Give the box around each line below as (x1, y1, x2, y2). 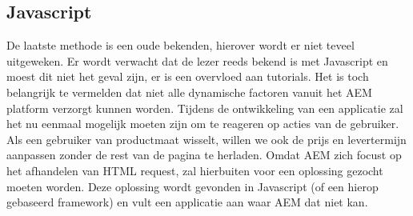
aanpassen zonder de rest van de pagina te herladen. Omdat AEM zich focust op (6, 146, 402, 163)
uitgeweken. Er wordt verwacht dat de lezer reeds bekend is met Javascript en (6, 52, 388, 69)
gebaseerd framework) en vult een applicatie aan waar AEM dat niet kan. (6, 194, 368, 210)
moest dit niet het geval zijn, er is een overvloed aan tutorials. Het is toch (6, 68, 369, 85)
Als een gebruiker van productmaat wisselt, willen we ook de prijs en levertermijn (6, 130, 407, 147)
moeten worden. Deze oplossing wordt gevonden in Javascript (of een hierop (6, 178, 379, 194)
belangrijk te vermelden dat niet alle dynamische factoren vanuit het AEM (6, 83, 372, 100)
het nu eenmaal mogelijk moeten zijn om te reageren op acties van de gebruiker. (6, 115, 399, 132)
